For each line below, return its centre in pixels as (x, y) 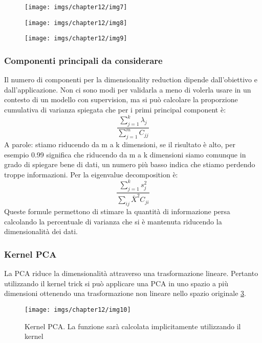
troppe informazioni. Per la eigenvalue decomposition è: (91, 174)
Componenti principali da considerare (83, 60)
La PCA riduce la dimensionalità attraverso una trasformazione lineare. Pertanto (131, 273)
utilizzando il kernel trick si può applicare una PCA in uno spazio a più (116, 283)
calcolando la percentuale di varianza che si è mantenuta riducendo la (113, 221)
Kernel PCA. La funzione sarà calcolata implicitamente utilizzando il (133, 326)
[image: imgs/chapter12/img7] (76, 7)
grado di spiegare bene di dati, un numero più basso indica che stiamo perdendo (130, 164)
